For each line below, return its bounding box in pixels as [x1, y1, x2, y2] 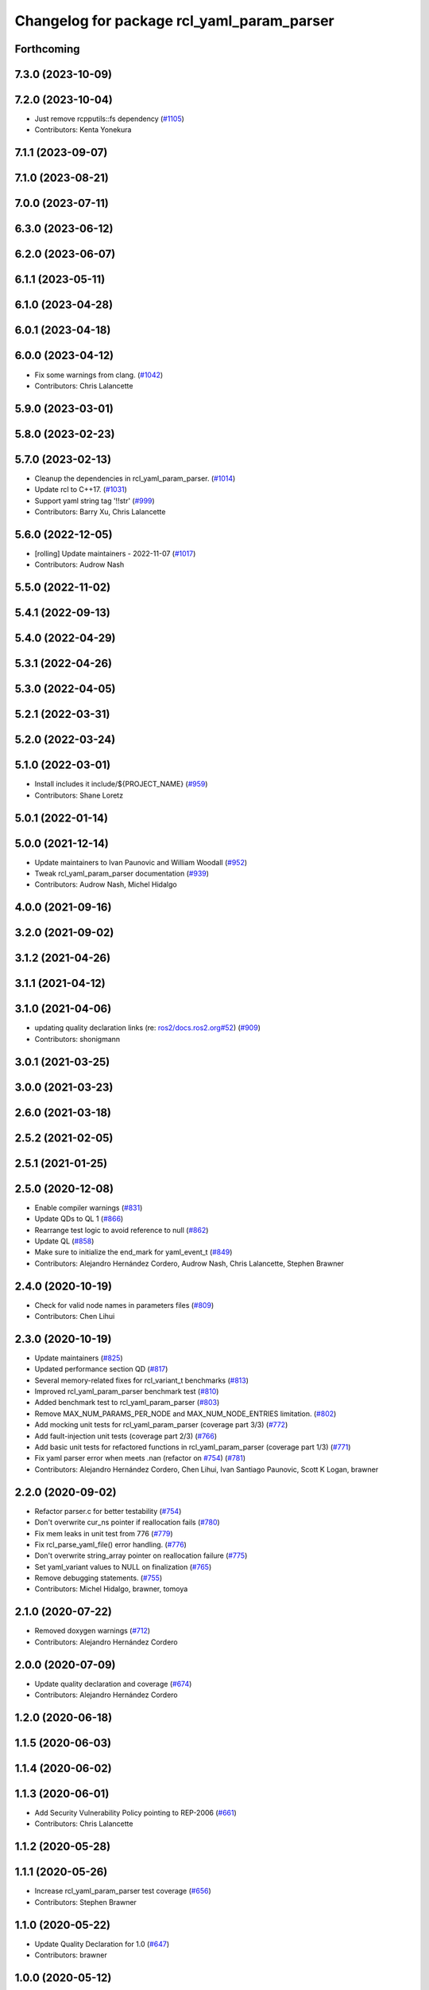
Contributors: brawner [34, 1950, 107, 1960]
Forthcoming [14, 42, 80, 56]
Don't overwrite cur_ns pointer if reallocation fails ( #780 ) [34, 1517, 220, 1528]
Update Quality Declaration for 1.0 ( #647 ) [34, 1939, 170, 1949]
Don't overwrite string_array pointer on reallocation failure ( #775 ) [34, 1551, 248, 1560]
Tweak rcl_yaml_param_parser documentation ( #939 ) [34, 868, 210, 879]
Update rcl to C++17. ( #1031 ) [34, 485, 127, 494]
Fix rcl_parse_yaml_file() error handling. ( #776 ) [34, 1539, 187, 1549]
